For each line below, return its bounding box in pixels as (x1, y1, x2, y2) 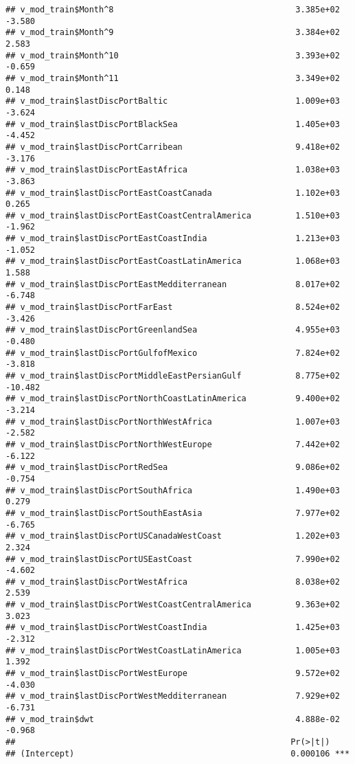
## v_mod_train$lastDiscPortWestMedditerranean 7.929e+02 (5, 691, 340, 701)
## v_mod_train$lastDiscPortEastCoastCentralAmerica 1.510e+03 (5, 210, 340, 221)
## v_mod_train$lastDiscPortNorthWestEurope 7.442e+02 (5, 439, 340, 449)
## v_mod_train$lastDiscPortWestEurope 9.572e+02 (5, 668, 340, 679)
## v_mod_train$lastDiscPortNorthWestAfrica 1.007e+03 (5, 416, 340, 427)
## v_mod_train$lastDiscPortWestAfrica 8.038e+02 (5, 576, 340, 587)
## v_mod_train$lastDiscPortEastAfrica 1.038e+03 (5, 165, 340, 175)
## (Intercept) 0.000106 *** (5, 748, 350, 759)
